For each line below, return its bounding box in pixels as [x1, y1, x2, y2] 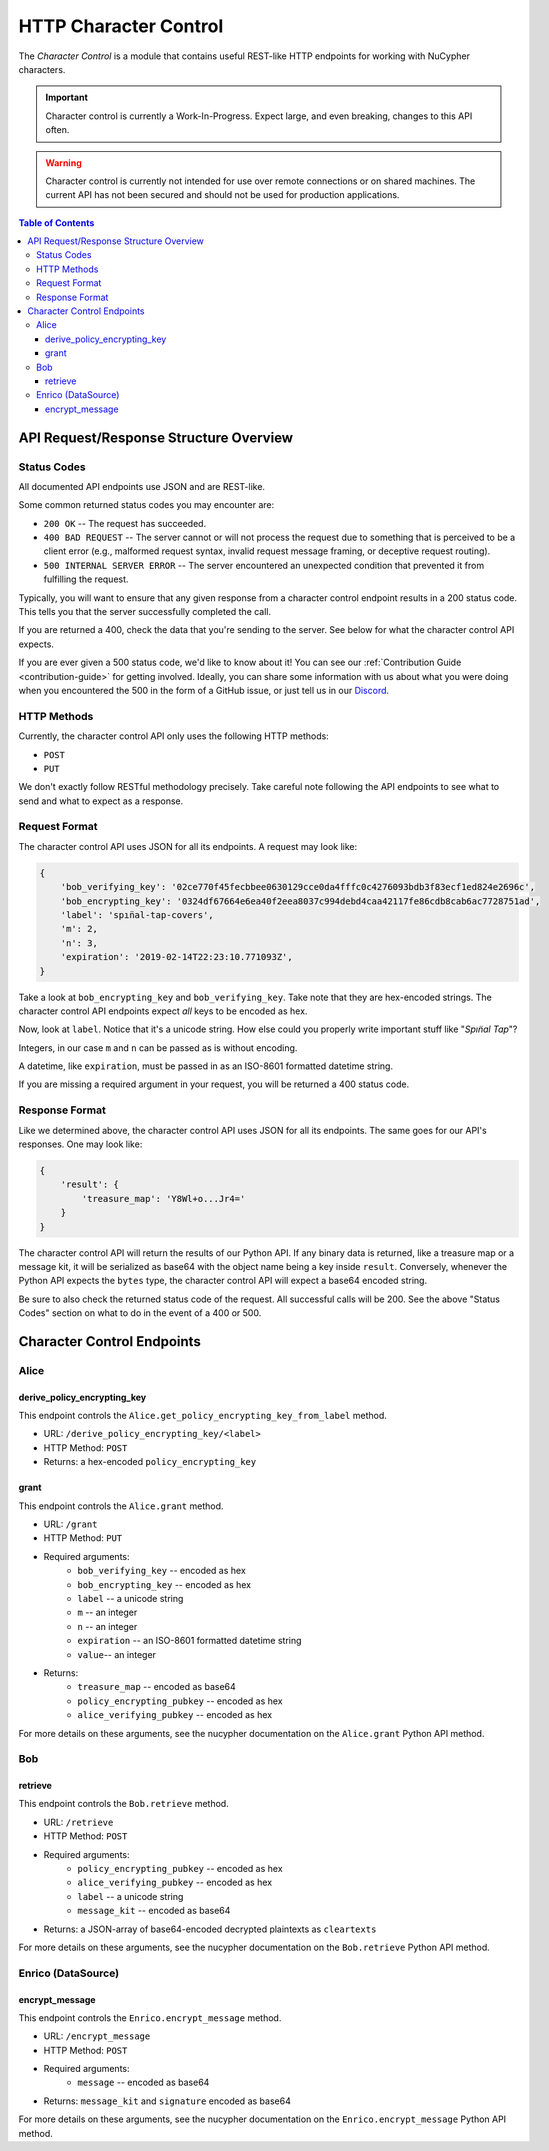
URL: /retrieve [43, 1816, 114, 1828]
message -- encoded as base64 [77, 2076, 210, 2089]
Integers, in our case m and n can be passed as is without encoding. [18, 1041, 298, 1054]
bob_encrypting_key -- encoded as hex [77, 1578, 252, 1590]
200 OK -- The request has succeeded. [43, 517, 207, 529]
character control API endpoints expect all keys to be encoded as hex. [18, 1005, 308, 1017]
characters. [18, 63, 66, 75]
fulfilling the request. [43, 573, 129, 585]
